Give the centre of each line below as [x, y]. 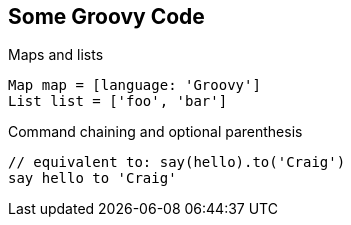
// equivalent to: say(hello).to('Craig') [177, 162]
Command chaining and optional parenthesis [155, 132]
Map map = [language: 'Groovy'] [134, 85]
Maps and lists [56, 55]
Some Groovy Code [106, 16]
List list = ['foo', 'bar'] [118, 101]
